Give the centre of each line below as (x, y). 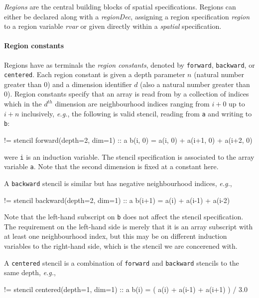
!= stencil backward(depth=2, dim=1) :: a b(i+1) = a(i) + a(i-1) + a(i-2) (117, 200)
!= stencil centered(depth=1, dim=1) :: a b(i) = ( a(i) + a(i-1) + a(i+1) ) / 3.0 (126, 289)
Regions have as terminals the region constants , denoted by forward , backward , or (129, 64)
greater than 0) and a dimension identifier (68, 84)
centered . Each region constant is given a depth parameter (95, 74)
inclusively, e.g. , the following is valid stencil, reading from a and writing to (137, 113)
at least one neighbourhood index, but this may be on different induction (116, 236)
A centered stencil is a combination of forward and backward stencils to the (122, 262)
